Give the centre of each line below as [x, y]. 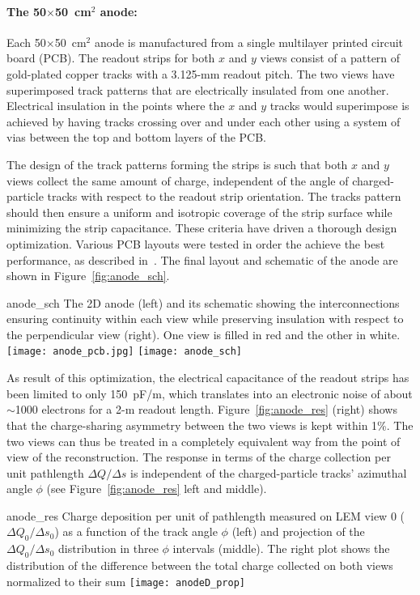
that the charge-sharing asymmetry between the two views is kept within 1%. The [210, 425]
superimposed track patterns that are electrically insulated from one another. [198, 89]
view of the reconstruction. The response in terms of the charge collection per [199, 457]
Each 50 [26, 42]
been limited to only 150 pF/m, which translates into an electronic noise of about [210, 393]
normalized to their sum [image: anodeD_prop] [126, 581]
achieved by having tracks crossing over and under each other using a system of [204, 121]
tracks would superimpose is [339, 106]
